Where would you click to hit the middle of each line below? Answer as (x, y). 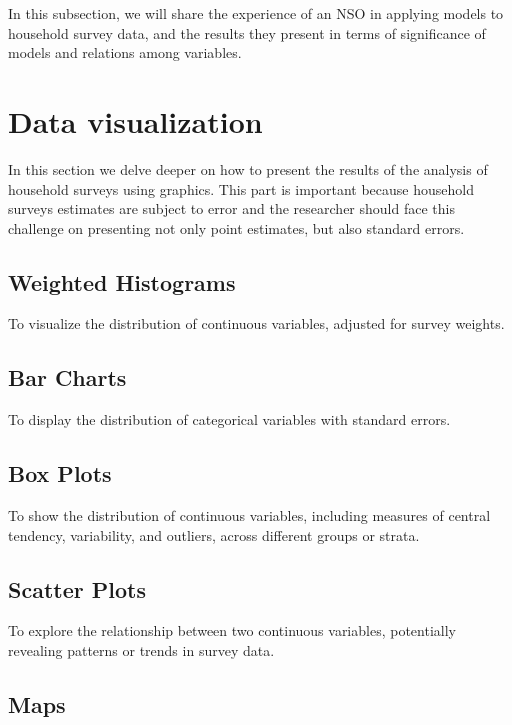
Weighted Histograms (122, 281)
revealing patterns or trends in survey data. (141, 650)
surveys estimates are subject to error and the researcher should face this (231, 208)
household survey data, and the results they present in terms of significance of (247, 32)
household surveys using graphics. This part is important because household (241, 188)
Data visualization (135, 120)
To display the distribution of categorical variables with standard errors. (229, 419)
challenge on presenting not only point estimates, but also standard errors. (236, 227)
